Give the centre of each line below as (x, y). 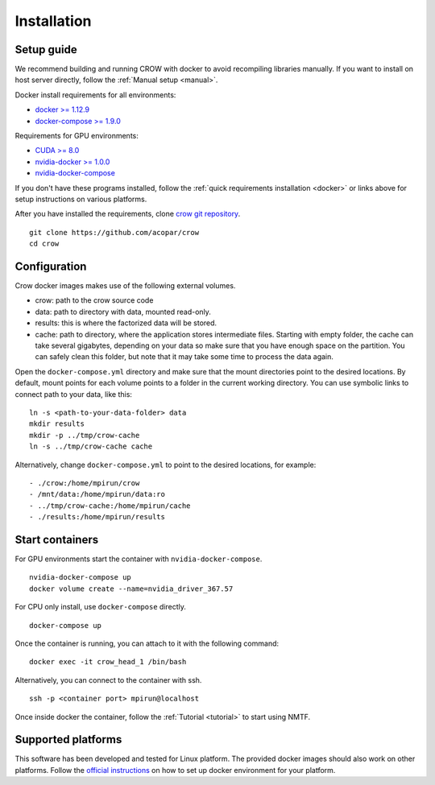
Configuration (51, 266)
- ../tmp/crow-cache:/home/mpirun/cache (110, 506)
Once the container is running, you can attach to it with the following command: (147, 643)
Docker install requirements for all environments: (95, 95)
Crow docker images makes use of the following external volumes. (125, 286)
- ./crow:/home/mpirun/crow (85, 483)
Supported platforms (68, 740)
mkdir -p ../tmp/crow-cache (85, 435)
